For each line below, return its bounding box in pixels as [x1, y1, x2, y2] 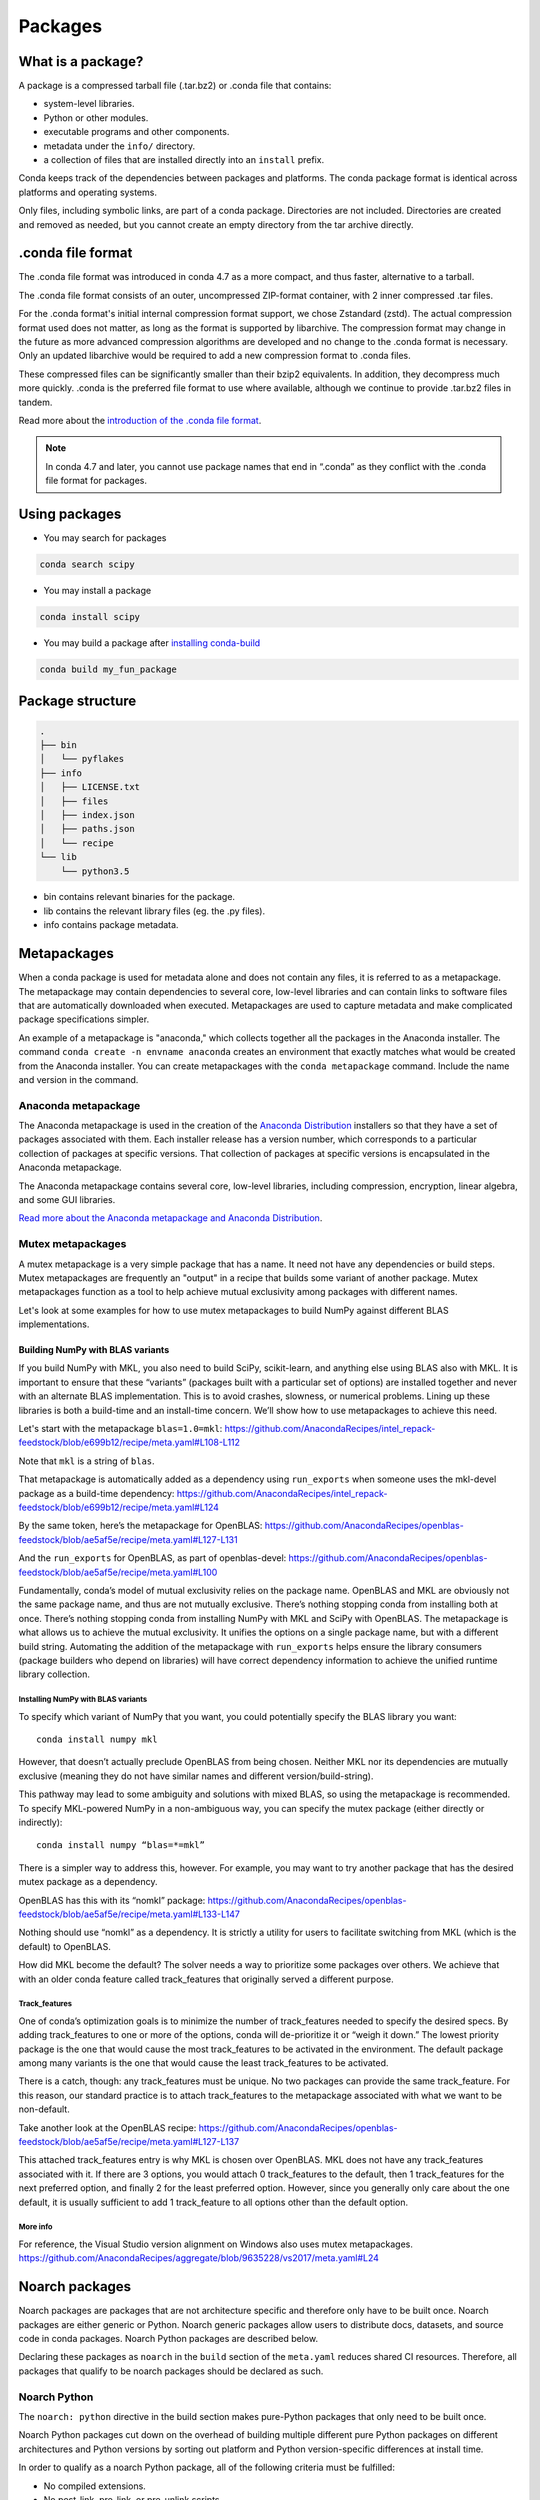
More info [18, 2222, 53, 2232]
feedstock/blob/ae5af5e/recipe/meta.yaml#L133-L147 [18, 1908, 240, 1920]
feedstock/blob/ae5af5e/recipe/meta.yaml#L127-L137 [18, 2136, 240, 2148]
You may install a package [43, 585, 152, 597]
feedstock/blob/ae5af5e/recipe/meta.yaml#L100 [18, 1566, 218, 1578]
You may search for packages [43, 532, 167, 544]
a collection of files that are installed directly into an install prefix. [43, 154, 325, 166]
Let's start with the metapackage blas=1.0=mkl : [18, 1423, 223, 1435]
